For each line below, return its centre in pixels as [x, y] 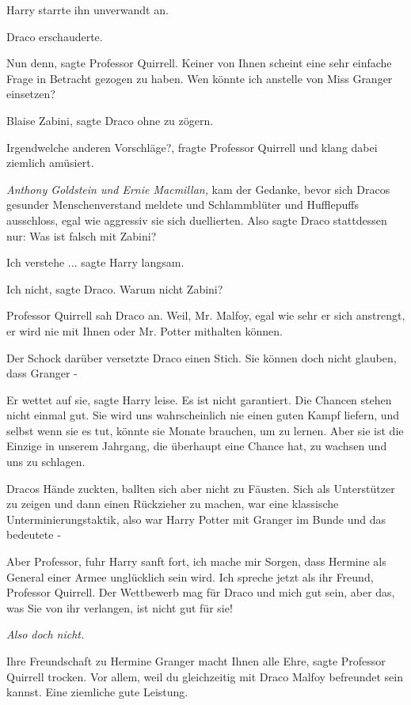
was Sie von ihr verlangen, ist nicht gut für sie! [120, 607]
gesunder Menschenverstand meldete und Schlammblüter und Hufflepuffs [183, 205]
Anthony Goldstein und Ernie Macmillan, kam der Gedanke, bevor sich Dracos [198, 189]
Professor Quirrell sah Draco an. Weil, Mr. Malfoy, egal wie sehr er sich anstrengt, [206, 315]
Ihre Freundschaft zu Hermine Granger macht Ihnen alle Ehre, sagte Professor [196, 661]
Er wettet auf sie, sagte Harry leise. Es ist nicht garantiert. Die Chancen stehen [199, 399]
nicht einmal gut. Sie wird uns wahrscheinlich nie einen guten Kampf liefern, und [203, 415]
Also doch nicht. [46, 634]
